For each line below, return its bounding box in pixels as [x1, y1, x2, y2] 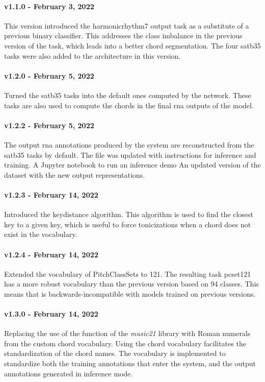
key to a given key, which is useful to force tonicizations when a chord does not [4, 219, 251, 229]
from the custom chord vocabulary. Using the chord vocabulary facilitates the [4, 338, 246, 348]
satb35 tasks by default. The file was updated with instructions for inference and [4, 149, 256, 160]
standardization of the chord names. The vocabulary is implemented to [4, 348, 226, 359]
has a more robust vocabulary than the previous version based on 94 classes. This [4, 278, 259, 289]
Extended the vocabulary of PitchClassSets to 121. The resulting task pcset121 [4, 268, 251, 279]
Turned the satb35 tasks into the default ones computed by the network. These [4, 89, 251, 100]
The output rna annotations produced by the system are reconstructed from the [4, 139, 254, 150]
